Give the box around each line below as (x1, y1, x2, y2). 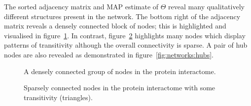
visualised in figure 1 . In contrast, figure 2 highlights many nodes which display (4, 30, 246, 40)
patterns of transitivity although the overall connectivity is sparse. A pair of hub (4, 40, 248, 50)
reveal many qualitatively (168, 1, 245, 11)
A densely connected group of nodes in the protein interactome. (24, 66, 216, 76)
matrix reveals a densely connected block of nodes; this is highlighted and (4, 21, 226, 31)
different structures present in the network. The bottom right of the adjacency (4, 11, 241, 21)
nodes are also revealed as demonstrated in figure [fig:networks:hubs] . (4, 49, 214, 59)
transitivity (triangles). (24, 92, 93, 102)
